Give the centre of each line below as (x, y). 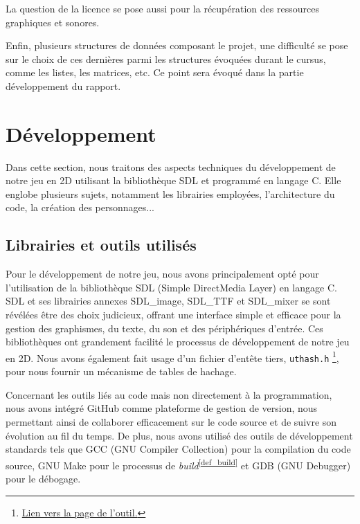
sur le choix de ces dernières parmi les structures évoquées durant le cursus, (166, 58)
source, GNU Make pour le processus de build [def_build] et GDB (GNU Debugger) (178, 464)
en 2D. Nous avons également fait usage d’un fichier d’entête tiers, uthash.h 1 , (172, 356)
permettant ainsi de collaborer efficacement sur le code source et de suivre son (171, 421)
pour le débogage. (43, 478)
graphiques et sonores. (53, 22)
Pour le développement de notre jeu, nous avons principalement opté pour (162, 274)
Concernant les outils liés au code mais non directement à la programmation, (169, 394)
